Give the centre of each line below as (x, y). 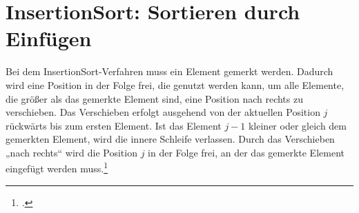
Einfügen (49, 38)
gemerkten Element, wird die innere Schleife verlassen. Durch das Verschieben (170, 139)
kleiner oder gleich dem (297, 125)
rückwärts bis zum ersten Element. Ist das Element (114, 125)
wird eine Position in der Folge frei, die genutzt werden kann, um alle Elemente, (175, 84)
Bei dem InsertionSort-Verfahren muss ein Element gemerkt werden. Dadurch (169, 71)
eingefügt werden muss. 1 (57, 168)
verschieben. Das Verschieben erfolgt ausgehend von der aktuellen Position (163, 112)
